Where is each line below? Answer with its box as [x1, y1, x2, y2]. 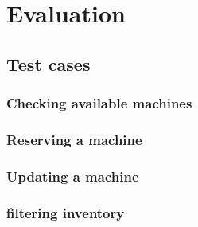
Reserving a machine [6, 129, 142, 149]
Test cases [6, 51, 91, 76]
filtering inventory [6, 202, 125, 222]
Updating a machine [6, 166, 139, 186]
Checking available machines [6, 93, 192, 113]
